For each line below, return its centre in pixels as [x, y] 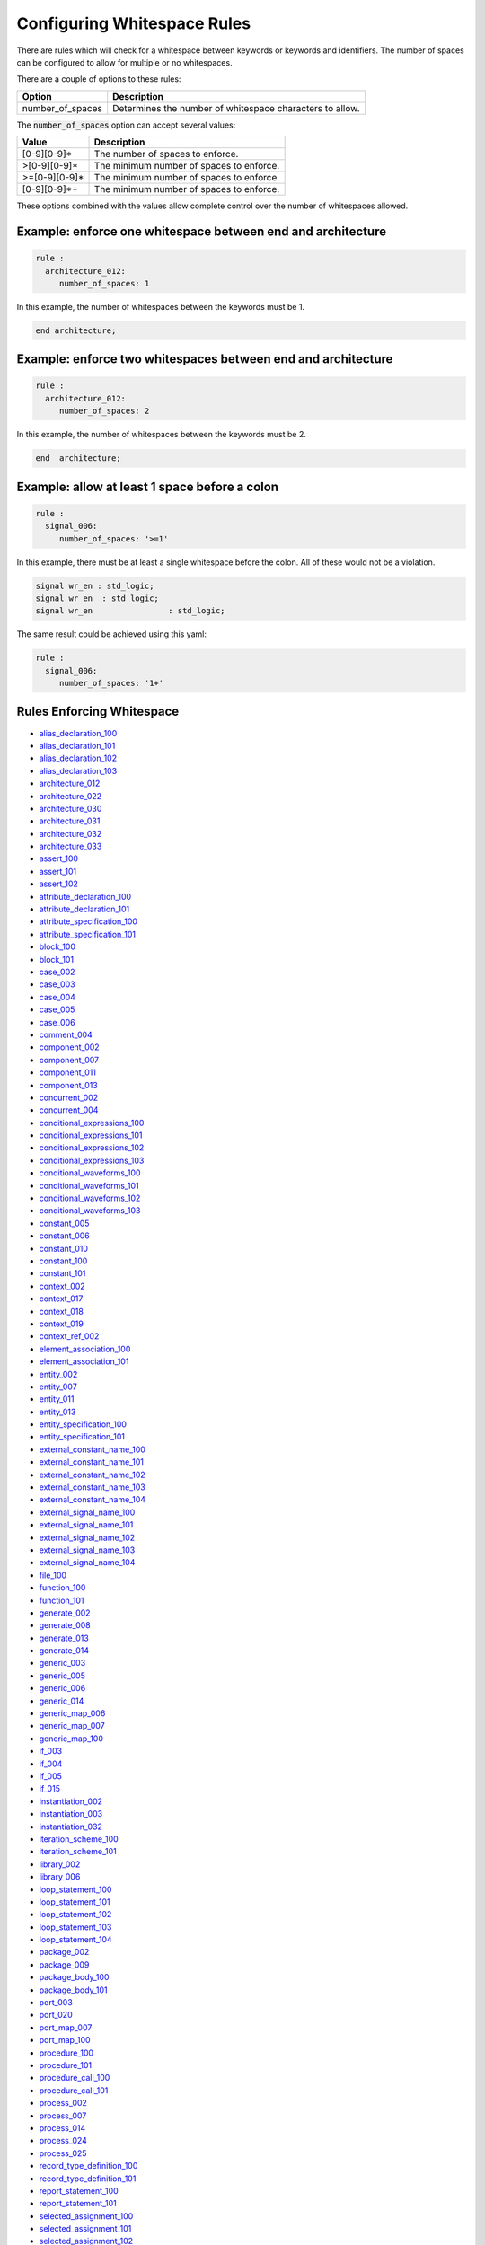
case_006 [57, 1022]
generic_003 [62, 1663]
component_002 [69, 1047]
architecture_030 [71, 808]
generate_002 [65, 1613]
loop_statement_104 [75, 1940]
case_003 [57, 984]
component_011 [67, 1072]
